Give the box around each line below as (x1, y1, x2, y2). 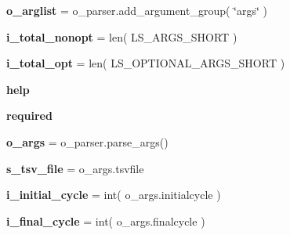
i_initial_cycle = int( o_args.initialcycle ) (6, 186, 221, 203)
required (6, 107, 53, 124)
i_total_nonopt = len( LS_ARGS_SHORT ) (6, 28, 237, 45)
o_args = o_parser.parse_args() (6, 133, 169, 150)
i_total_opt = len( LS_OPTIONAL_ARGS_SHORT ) (6, 55, 285, 71)
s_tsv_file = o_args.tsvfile (6, 160, 144, 176)
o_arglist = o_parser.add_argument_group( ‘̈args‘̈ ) (6, 2, 267, 18)
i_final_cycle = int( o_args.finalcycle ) (6, 212, 205, 229)
